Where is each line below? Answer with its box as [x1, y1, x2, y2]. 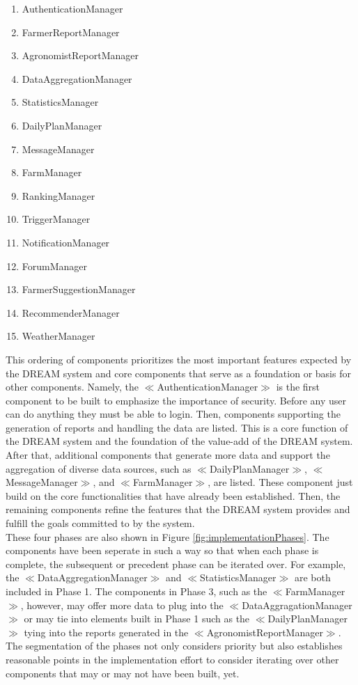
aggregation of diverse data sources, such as [6, 461, 192, 475]
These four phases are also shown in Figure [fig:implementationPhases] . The [6, 529, 329, 544]
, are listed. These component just [208, 475, 353, 489]
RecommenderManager [22, 305, 120, 320]
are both [294, 570, 331, 585]
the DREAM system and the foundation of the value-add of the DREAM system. [6, 434, 353, 448]
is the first [276, 379, 320, 394]
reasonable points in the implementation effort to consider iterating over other [6, 652, 339, 666]
